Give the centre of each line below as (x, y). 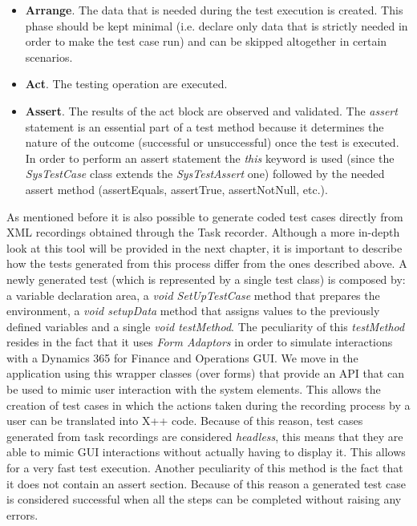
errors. (22, 514)
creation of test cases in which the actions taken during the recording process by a (208, 405)
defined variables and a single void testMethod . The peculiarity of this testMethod (206, 326)
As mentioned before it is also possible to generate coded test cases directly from (205, 216)
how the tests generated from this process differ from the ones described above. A (207, 263)
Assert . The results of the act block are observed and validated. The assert (211, 110)
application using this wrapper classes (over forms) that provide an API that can (205, 373)
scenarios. (49, 57)
